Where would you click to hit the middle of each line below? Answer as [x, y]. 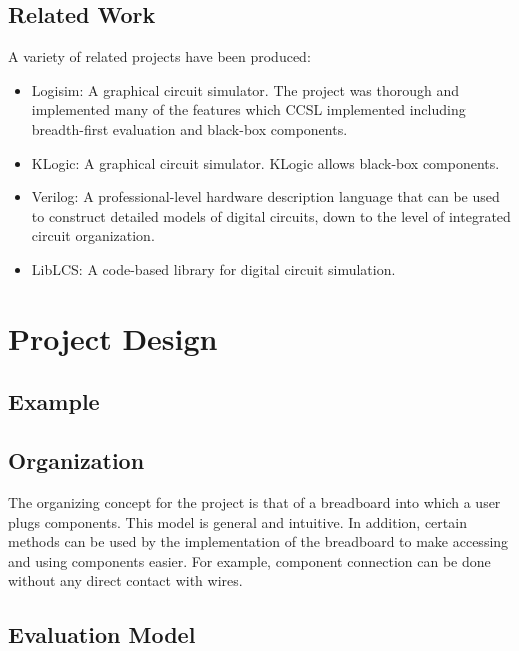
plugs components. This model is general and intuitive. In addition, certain [237, 521]
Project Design [113, 337]
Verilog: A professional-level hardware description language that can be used [265, 196]
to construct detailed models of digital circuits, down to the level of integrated [271, 215]
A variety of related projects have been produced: [159, 56]
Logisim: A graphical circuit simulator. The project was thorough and [245, 89]
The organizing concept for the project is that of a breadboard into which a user [254, 501]
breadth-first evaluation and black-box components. [189, 128]
